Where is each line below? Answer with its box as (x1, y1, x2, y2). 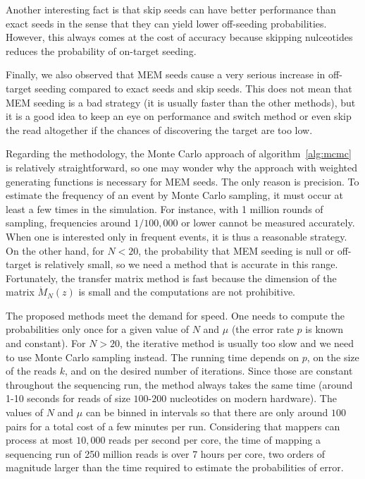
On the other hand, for (6, 243, 104, 257)
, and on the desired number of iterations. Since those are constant (65, 363, 353, 378)
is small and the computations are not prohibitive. (78, 284, 295, 299)
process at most (6, 432, 73, 447)
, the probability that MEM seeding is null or (138, 243, 335, 257)
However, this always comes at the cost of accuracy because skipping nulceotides (6, 30, 353, 44)
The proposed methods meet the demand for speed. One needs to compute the (6, 308, 345, 322)
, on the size (307, 349, 359, 364)
